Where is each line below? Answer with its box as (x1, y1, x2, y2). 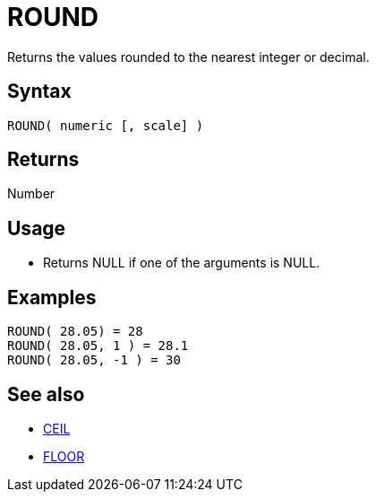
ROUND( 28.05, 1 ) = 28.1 (7, 338, 189, 354)
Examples (7, 285, 97, 309)
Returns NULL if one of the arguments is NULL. (43, 255, 320, 271)
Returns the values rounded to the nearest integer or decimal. (7, 48, 370, 65)
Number (7, 186, 56, 202)
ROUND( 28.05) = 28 (7, 324, 143, 339)
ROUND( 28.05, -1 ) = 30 (7, 353, 181, 368)
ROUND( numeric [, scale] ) (7, 118, 204, 133)
